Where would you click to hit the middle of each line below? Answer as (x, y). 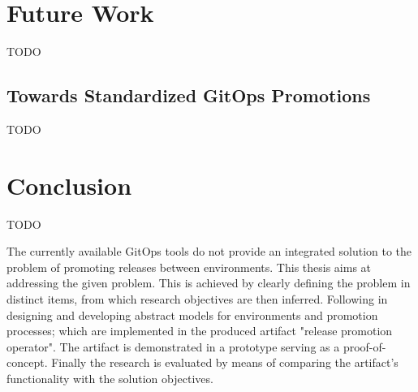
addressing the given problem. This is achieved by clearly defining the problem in (209, 283)
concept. (27, 362)
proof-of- (364, 346)
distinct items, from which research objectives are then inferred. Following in (197, 299)
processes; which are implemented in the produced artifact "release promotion (200, 331)
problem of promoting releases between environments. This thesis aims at (189, 267)
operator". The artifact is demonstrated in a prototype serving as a (173, 346)
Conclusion (69, 185)
